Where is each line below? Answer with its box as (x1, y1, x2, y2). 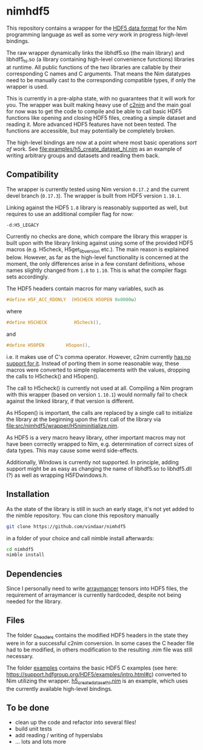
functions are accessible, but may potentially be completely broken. (6, 127, 176, 134)
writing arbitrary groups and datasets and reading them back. (6, 151, 160, 159)
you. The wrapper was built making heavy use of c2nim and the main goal (6, 101, 191, 108)
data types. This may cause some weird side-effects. (6, 446, 139, 454)
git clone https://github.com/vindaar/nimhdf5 (6, 523, 126, 530)
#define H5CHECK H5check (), (6, 319, 102, 326)
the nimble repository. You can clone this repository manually (6, 512, 159, 519)
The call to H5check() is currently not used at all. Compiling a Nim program (6, 384, 193, 392)
